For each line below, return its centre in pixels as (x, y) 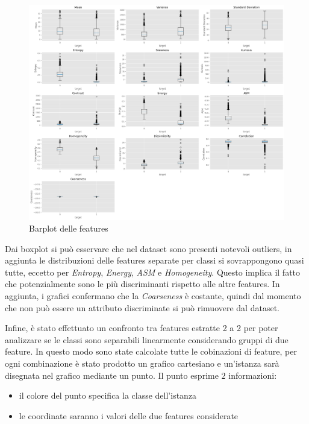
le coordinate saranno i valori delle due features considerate (129, 415)
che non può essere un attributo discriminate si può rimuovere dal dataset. (142, 307)
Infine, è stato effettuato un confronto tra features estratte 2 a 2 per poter (142, 328)
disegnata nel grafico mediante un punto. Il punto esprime (112, 375)
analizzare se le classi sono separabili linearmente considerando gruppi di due (147, 339)
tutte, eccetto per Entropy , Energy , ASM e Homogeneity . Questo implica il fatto (153, 272)
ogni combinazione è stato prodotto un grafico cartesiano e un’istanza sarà (142, 363)
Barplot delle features (69, 228)
